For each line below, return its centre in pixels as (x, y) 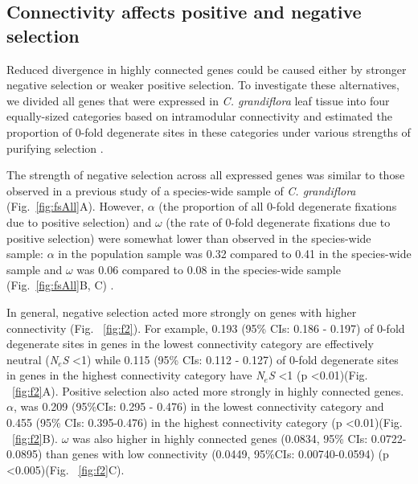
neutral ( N (33, 359)
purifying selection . (55, 148)
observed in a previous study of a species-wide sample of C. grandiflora (181, 190)
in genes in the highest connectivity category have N (135, 375)
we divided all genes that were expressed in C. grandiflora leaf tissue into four (198, 100)
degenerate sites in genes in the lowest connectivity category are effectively (190, 344)
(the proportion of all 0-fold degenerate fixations (278, 206)
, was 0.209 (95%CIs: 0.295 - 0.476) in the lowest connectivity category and (199, 406)
